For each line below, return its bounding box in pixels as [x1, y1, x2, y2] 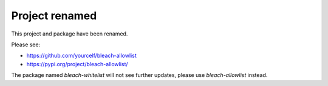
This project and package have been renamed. [11, 30, 128, 37]
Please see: [11, 41, 41, 48]
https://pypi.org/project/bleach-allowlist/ [26, 60, 128, 67]
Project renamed [11, 9, 97, 22]
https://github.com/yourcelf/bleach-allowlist [26, 52, 137, 60]
